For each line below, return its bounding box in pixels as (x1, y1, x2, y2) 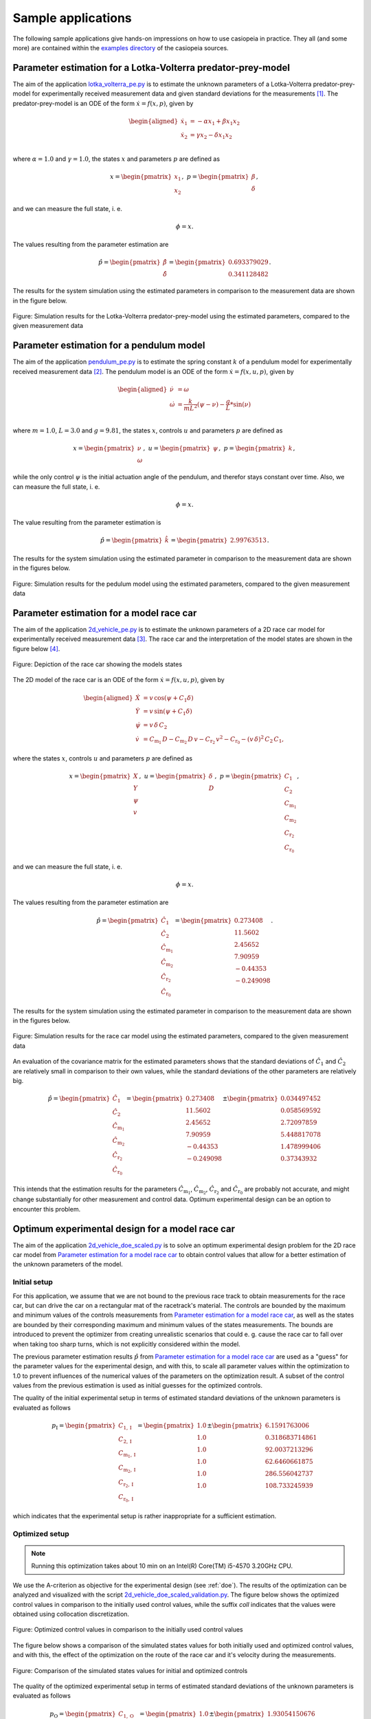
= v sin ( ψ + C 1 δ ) (143, 708, 192, 717)
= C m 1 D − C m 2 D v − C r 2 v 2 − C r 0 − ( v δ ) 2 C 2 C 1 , (143, 734, 284, 745)
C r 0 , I (117, 1493, 134, 1504)
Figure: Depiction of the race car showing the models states (12, 660, 182, 668)
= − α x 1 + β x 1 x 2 (190, 117, 240, 127)
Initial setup (12, 1278, 53, 1287)
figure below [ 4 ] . (12, 644, 60, 653)
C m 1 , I (117, 1449, 136, 1459)
